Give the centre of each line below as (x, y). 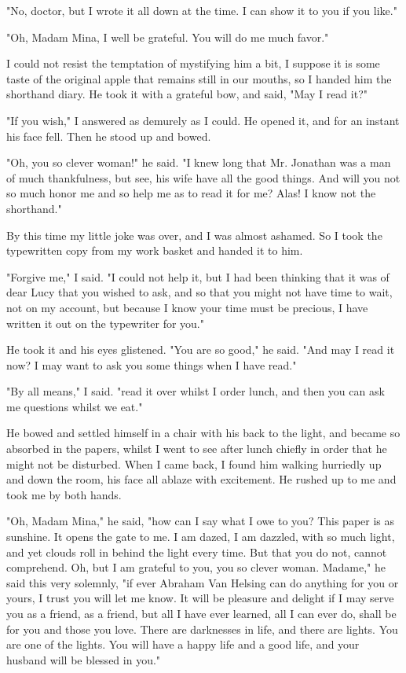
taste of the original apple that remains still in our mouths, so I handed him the (199, 78)
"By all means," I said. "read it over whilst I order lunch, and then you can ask (196, 391)
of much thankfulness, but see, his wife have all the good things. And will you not (203, 177)
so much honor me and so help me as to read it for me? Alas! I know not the (191, 193)
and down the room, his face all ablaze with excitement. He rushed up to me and (201, 479)
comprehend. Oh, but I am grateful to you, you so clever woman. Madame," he (196, 567)
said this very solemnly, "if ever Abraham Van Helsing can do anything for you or (203, 582)
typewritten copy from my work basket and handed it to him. (155, 250)
